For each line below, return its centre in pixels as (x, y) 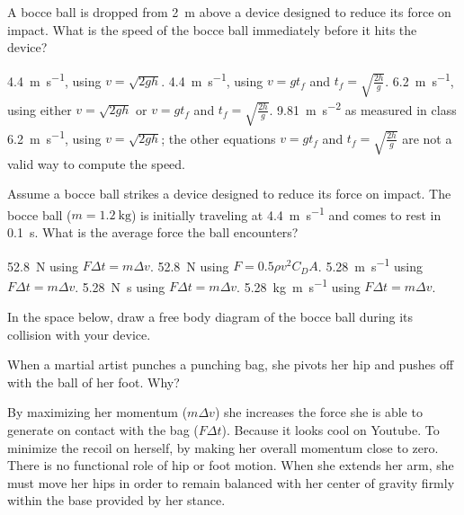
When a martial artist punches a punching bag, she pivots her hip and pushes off (231, 364)
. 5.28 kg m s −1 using (299, 285)
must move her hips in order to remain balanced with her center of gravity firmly (231, 482)
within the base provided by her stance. (116, 500)
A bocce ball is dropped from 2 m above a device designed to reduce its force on (229, 12)
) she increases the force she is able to (318, 412)
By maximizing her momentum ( (98, 412)
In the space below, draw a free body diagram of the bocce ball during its (210, 317)
